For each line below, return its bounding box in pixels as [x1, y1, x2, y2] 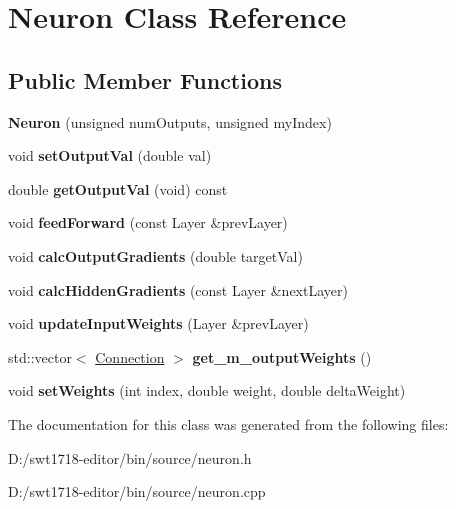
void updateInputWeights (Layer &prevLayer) [8, 313, 309, 334]
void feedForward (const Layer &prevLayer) [8, 212, 288, 233]
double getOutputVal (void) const [8, 178, 228, 199]
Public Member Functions [8, 64, 282, 95]
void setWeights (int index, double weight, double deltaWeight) [8, 380, 406, 401]
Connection [95, 346, 165, 367]
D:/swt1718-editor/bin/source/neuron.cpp [8, 481, 266, 502]
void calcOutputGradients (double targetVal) [8, 245, 303, 266]
